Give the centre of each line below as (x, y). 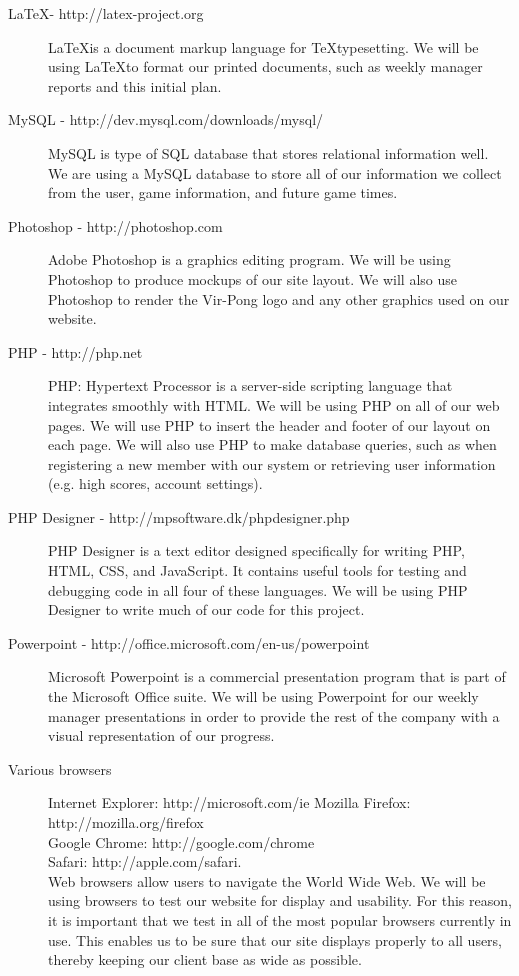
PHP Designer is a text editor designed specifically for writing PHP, (256, 550)
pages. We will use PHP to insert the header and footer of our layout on (269, 424)
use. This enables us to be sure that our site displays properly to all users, (275, 939)
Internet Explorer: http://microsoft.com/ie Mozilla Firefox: (229, 802)
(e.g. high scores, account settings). (155, 483)
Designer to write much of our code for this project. (206, 609)
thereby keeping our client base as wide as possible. (205, 959)
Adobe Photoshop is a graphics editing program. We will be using (249, 259)
